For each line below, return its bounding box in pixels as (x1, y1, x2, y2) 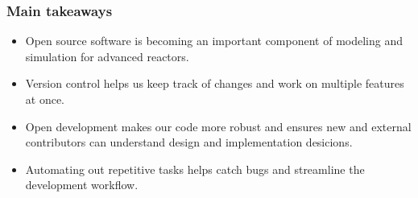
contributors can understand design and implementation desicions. (25, 134, 353, 151)
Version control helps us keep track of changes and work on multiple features (25, 75, 404, 92)
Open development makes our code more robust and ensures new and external (25, 118, 412, 134)
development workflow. (25, 176, 139, 193)
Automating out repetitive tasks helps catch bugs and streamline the (25, 160, 365, 177)
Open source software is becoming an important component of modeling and (25, 32, 403, 49)
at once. (25, 91, 65, 107)
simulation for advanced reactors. (25, 47, 189, 64)
